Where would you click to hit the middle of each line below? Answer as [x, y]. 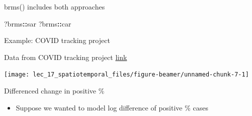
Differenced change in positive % [54, 91]
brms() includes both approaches [55, 6]
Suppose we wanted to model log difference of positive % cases [112, 107]
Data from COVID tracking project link [66, 57]
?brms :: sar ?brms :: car [38, 23]
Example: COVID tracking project [57, 40]
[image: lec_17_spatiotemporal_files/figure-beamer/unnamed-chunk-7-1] [127, 75]
